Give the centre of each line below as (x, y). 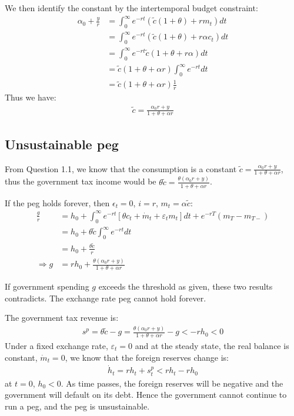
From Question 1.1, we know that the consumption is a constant (121, 168)
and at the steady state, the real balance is (212, 345)
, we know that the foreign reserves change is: (147, 357)
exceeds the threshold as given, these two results (186, 286)
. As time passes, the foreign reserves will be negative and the (172, 383)
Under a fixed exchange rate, (56, 345)
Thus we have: (31, 97)
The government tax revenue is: (62, 318)
